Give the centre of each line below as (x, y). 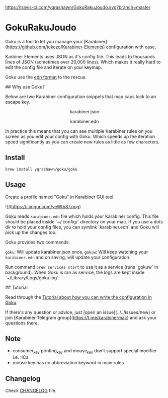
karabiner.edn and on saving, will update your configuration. (68, 257)
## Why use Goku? (25, 87)
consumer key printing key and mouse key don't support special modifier (85, 351)
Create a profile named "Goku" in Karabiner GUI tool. (60, 197)
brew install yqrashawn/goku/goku (41, 169)
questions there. (22, 323)
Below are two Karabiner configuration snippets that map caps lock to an (81, 96)
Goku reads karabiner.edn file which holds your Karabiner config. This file (82, 216)
